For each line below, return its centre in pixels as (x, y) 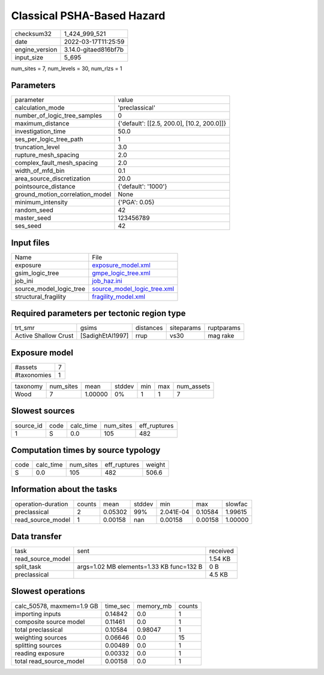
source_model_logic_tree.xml (133, 289)
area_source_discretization (52, 179)
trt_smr (25, 328)
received (221, 551)
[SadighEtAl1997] (104, 336)
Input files (31, 243)
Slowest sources (43, 411)
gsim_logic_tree (37, 273)
